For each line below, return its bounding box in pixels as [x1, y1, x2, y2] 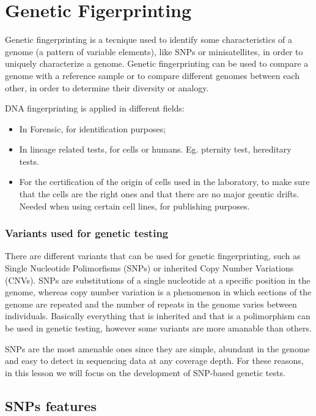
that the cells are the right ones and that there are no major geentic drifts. [19, 187, 299, 200]
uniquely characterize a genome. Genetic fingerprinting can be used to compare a [5, 57, 309, 70]
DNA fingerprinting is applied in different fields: [5, 102, 185, 115]
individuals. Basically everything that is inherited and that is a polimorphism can [5, 309, 310, 322]
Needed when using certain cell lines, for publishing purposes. [19, 199, 250, 212]
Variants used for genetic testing [5, 225, 169, 241]
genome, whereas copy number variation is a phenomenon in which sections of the [5, 286, 312, 298]
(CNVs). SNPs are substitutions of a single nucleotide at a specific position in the [5, 273, 310, 286]
